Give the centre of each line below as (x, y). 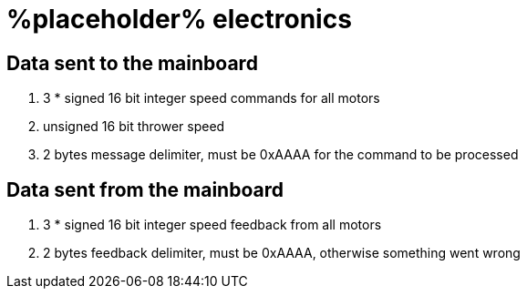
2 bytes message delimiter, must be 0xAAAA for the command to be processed (281, 155)
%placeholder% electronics (179, 19)
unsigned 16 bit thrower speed (134, 127)
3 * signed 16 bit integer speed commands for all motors (212, 98)
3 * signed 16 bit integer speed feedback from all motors (212, 225)
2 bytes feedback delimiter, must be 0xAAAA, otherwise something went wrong (282, 253)
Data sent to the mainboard (132, 63)
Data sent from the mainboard (145, 189)
